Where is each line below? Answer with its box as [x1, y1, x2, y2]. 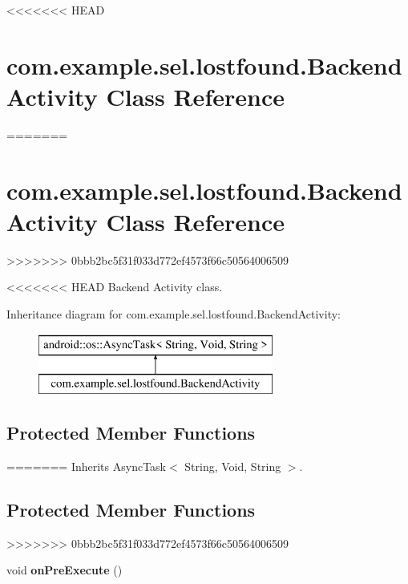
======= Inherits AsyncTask [6, 457, 167, 474]
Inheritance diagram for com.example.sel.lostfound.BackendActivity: [6, 306, 341, 322]
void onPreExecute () [6, 562, 123, 578]
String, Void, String [184, 457, 281, 474]
